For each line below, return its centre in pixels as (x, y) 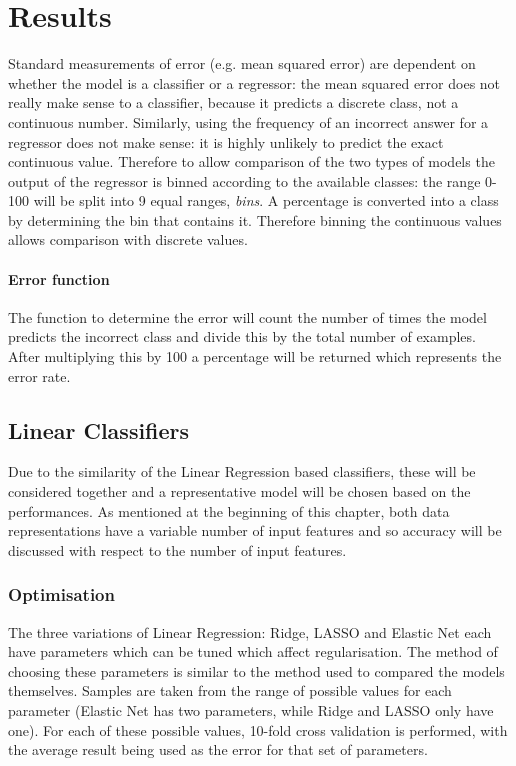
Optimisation (61, 594)
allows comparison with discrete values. (128, 239)
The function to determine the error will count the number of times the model (247, 316)
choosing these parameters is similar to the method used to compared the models (256, 670)
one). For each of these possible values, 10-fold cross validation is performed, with (258, 729)
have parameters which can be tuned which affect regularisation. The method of (253, 651)
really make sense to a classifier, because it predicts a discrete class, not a (233, 102)
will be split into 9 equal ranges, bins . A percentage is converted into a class (266, 200)
